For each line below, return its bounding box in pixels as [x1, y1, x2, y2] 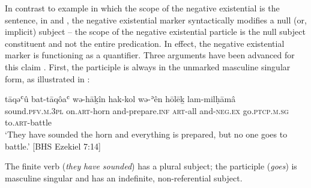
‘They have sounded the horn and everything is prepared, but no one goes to [5, 127, 288, 140]
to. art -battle [5, 116, 52, 129]
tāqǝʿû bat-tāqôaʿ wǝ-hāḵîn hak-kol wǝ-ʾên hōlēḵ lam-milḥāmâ [5, 92, 236, 105]
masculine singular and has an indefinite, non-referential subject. [5, 171, 243, 184]
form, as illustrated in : [5, 72, 90, 85]
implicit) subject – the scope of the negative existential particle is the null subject [5, 25, 306, 38]
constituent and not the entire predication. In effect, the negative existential [5, 37, 285, 49]
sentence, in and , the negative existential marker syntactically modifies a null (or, [5, 13, 307, 26]
